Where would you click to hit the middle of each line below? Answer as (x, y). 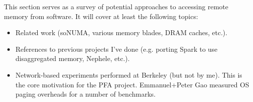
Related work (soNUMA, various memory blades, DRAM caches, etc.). (121, 32)
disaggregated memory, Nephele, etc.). (72, 58)
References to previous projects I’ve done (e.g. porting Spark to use (116, 49)
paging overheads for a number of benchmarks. (85, 94)
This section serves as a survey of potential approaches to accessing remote (116, 6)
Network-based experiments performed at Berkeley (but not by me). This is (129, 74)
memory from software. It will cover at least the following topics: (101, 16)
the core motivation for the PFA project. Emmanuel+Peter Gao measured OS (132, 84)
